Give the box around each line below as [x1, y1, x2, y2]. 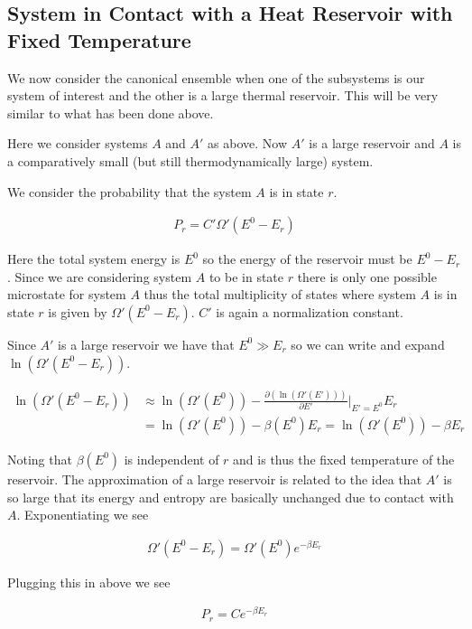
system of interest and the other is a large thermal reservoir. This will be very [7, 86, 439, 105]
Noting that [7, 449, 72, 468]
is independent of [124, 449, 219, 468]
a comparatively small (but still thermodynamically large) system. [7, 151, 374, 170]
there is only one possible [297, 267, 437, 286]
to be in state [208, 267, 284, 286]
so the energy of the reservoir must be [202, 249, 412, 268]
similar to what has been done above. [7, 103, 214, 122]
